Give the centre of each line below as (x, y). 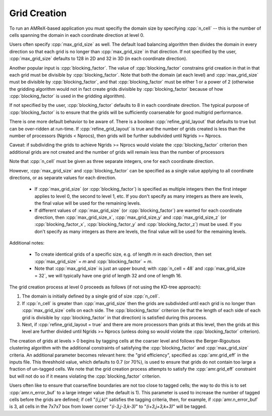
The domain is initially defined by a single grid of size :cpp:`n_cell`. (91, 296)
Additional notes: (27, 243)
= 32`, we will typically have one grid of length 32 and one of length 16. (108, 275)
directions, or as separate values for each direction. (63, 177)
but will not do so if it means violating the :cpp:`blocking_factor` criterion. (85, 376)
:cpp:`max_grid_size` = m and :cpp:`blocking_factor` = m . (94, 261)
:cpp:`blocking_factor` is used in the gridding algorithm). (67, 96)
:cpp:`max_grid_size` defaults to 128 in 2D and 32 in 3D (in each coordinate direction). (98, 58)
